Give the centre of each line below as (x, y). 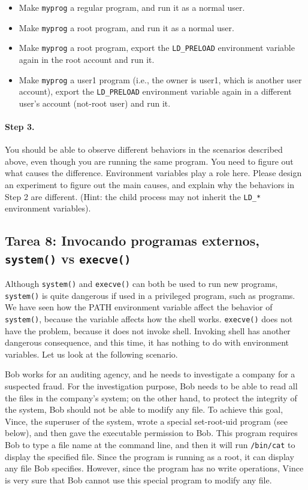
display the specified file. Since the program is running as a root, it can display (150, 456)
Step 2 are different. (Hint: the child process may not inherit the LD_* (133, 196)
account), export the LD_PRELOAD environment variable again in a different (155, 91)
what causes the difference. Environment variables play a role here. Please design (153, 173)
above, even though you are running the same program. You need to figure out (149, 161)
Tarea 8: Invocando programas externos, (132, 241)
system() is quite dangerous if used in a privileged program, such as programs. (150, 295)
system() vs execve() (68, 258)
